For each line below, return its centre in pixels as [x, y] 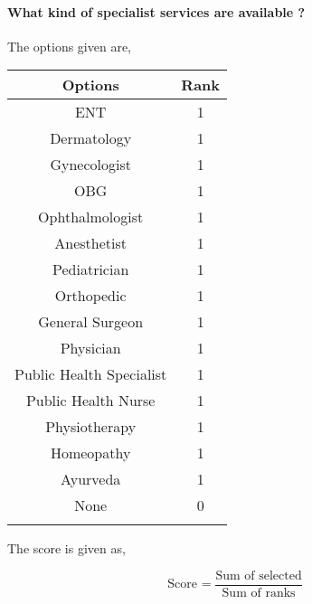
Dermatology [91, 138]
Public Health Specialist [91, 374]
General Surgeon [91, 322]
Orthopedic [90, 296]
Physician [90, 348]
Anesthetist [91, 243]
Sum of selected [259, 576]
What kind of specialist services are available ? [156, 11]
